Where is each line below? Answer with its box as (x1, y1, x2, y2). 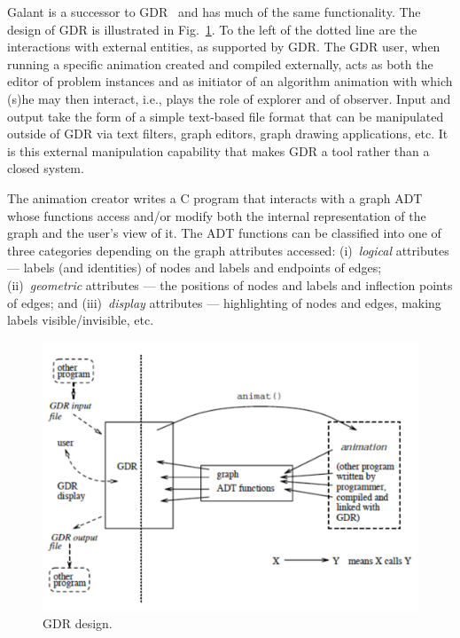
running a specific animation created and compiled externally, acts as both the (7, 54, 433, 73)
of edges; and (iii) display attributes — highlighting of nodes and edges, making (7, 293, 441, 311)
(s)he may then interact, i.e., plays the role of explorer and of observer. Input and (7, 89, 451, 107)
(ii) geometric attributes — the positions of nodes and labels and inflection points (7, 275, 453, 294)
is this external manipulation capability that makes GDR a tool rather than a (7, 141, 430, 160)
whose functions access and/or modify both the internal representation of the (7, 206, 426, 224)
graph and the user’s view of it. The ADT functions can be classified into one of (7, 224, 441, 242)
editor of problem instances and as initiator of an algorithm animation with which (7, 72, 453, 91)
